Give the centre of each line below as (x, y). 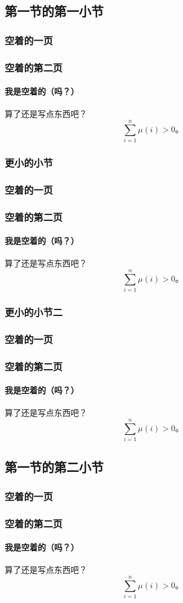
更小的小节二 (34, 312)
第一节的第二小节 (54, 467)
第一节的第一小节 (54, 11)
